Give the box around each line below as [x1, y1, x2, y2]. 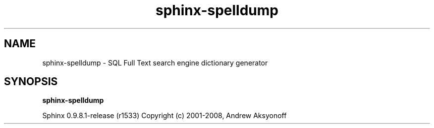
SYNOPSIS [4, 75, 58, 88]
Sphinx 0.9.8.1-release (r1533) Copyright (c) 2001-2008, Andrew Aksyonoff [42, 111, 287, 120]
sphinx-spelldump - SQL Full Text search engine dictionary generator [42, 58, 268, 67]
